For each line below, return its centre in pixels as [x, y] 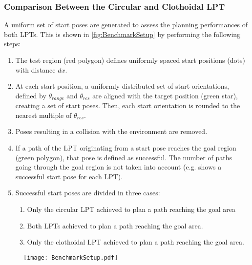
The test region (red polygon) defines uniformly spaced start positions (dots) [130, 60]
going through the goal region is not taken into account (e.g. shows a [118, 167]
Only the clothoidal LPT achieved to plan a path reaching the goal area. [136, 242]
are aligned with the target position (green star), [165, 95]
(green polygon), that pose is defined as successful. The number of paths [124, 157]
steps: [12, 44]
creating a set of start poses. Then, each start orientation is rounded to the [128, 105]
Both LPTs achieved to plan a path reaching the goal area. [115, 225]
